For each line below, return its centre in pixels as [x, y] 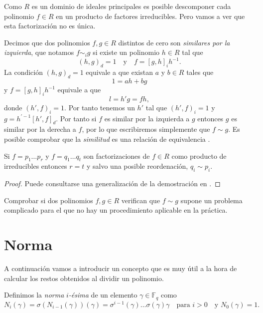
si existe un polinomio [126, 52]
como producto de [199, 156]
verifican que [141, 200]
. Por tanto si [76, 118]
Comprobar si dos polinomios [49, 200]
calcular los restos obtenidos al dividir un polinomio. [84, 278]
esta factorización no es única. [50, 26]
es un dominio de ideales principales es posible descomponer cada [131, 6]
